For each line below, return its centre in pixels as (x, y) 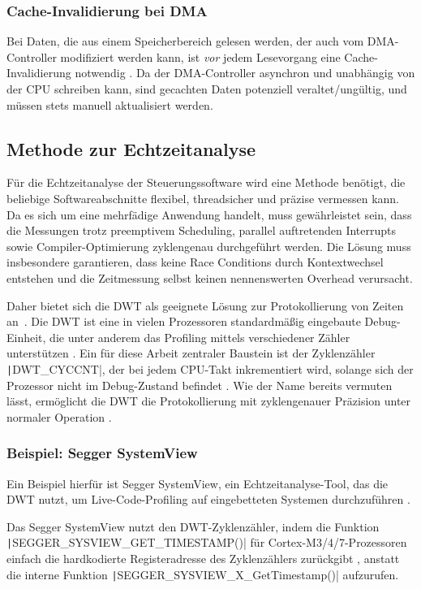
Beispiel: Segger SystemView (102, 453)
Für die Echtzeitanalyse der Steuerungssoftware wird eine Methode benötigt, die (206, 182)
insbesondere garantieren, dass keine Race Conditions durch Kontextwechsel (195, 262)
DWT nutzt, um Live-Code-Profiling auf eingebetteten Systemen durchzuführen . (208, 499)
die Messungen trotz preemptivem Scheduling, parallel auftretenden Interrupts (202, 230)
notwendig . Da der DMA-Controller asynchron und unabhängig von (245, 73)
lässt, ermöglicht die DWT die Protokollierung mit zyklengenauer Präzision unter (209, 401)
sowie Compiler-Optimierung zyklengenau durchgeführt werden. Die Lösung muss (209, 246)
